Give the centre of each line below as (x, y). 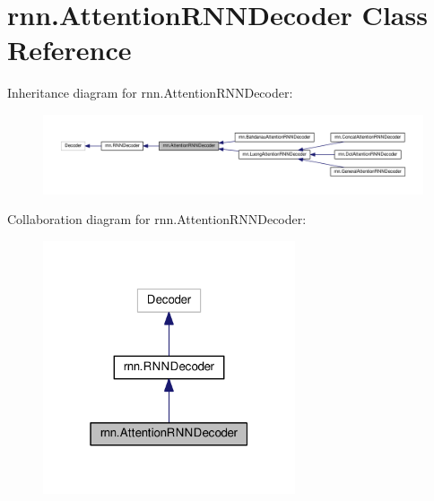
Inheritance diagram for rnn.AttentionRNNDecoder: (150, 93)
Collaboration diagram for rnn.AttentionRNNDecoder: (157, 219)
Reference (69, 50)
